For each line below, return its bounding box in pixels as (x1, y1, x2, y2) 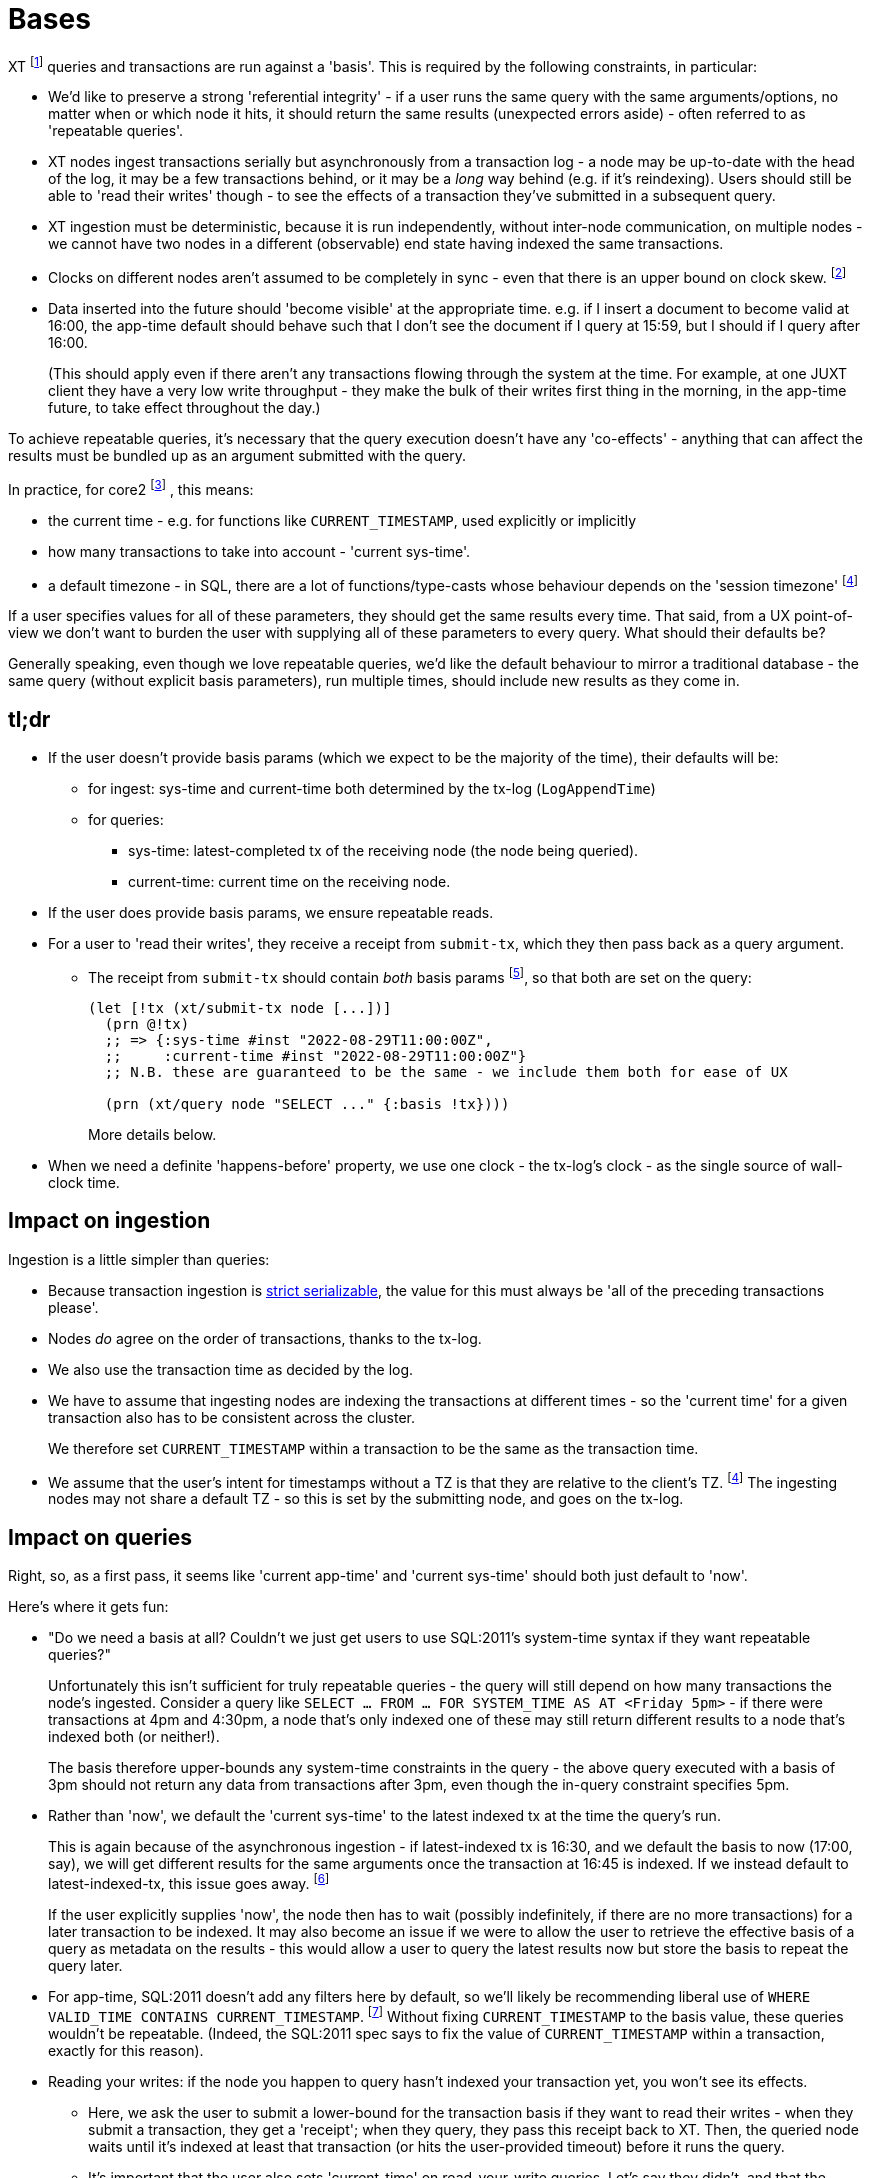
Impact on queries (8, 1524, 193, 1550)
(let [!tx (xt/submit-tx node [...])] (88, 999, 392, 1016)
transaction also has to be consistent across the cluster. (48, 1408, 415, 1426)
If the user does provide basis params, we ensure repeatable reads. (48, 904, 494, 922)
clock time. (48, 1173, 120, 1191)
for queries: (88, 811, 164, 829)
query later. (48, 1956, 123, 1974)
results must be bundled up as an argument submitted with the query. (8, 447, 467, 465)
